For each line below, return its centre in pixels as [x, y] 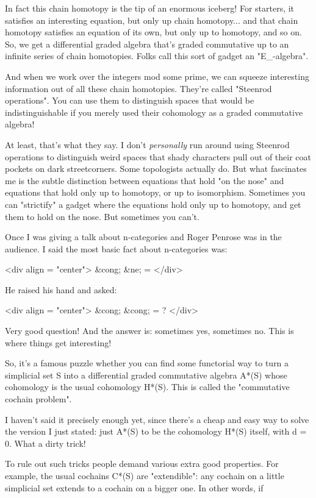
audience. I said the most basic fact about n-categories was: [116, 248]
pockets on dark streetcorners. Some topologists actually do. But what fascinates [156, 169]
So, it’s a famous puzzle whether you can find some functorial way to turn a [147, 363]
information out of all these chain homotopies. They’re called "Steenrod [138, 88]
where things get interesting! [58, 342]
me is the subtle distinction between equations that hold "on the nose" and [145, 180]
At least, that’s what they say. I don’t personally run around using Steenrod [147, 144]
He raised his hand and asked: [61, 289]
